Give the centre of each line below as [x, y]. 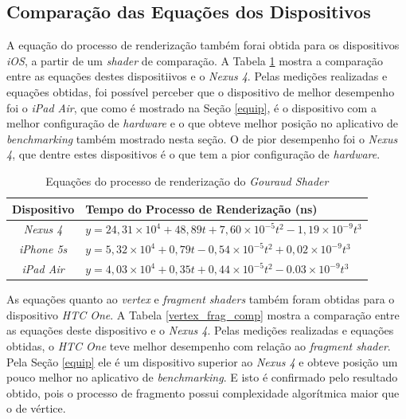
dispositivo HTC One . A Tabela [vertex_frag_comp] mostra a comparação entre [203, 314]
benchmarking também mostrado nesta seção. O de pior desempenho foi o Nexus [202, 138]
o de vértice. [36, 408]
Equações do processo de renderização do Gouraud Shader [187, 180]
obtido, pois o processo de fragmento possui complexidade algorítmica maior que [203, 392]
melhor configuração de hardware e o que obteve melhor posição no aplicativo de [203, 123]
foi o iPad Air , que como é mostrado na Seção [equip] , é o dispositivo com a [191, 107]
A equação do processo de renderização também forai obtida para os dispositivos [203, 45]
